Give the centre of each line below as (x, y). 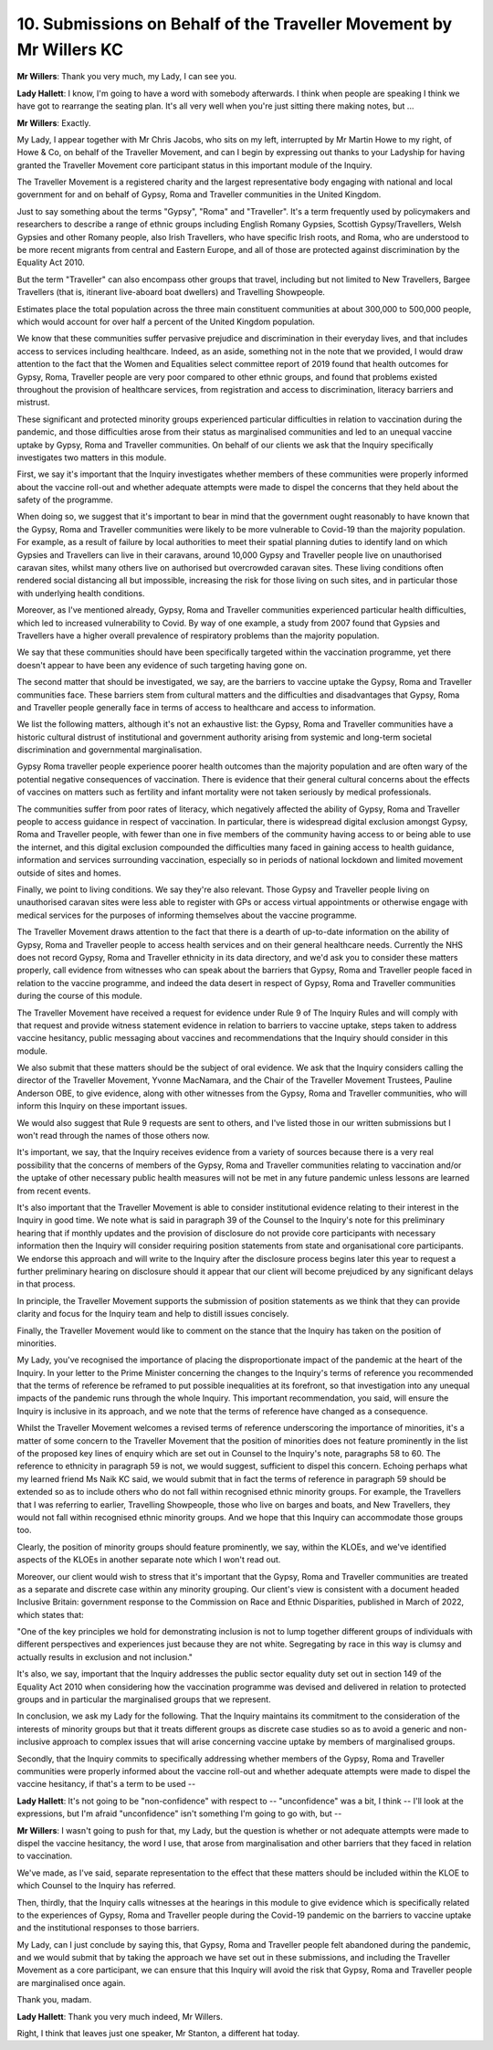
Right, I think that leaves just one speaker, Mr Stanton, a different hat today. (158, 2034)
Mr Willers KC (70, 49)
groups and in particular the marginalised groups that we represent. (144, 1699)
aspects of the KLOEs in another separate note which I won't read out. (149, 1560)
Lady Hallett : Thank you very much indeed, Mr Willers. (120, 2016)
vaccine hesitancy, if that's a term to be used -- (106, 1784)
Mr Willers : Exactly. (54, 122)
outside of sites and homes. (69, 873)
